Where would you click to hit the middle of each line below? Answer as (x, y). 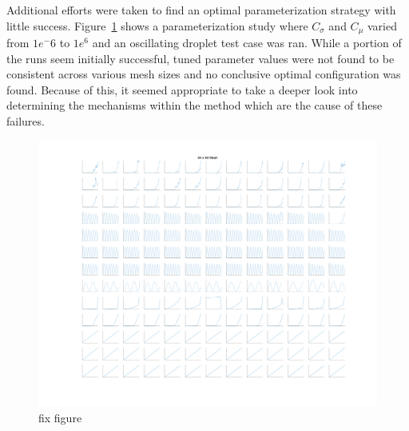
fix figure (60, 417)
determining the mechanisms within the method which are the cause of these (195, 105)
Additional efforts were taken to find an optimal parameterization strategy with (201, 10)
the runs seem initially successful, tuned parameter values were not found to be (201, 58)
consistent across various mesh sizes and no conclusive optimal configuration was (204, 74)
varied (382, 25)
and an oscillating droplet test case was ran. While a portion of (247, 43)
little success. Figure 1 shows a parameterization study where (157, 25)
